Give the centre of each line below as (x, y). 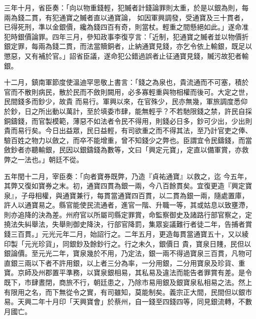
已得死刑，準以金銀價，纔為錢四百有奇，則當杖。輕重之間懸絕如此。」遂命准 (126, 27)
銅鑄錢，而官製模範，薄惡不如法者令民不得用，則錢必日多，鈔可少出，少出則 (128, 121)
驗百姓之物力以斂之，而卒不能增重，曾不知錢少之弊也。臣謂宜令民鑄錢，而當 (128, 140)
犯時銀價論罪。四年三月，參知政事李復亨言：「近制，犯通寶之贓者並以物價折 (126, 36)
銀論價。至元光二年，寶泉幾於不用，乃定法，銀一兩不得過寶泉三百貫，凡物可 (128, 253)
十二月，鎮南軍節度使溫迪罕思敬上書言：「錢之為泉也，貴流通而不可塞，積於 (126, 82)
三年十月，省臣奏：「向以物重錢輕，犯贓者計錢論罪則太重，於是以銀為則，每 (126, 7)
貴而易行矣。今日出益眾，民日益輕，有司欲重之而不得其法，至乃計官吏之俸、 (128, 130)
